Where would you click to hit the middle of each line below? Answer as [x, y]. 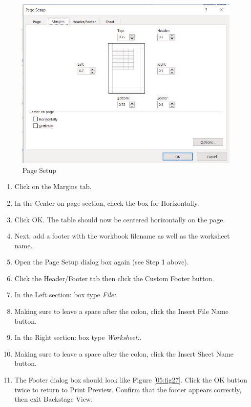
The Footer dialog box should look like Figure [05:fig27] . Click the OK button [131, 380]
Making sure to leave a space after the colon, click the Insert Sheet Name [124, 353]
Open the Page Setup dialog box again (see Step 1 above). [102, 262]
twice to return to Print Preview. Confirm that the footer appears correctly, [128, 389]
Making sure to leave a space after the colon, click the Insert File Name [121, 311]
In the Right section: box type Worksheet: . [78, 337]
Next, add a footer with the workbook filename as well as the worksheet [122, 236]
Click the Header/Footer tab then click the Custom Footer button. [114, 278]
